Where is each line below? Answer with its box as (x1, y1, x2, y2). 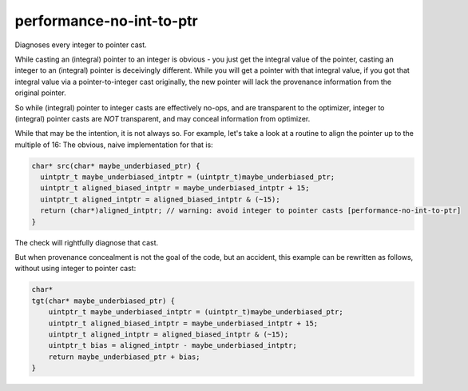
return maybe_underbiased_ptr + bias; (48, 352, 200, 361)
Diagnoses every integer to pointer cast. (14, 40, 147, 50)
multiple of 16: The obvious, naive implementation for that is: (14, 140, 213, 150)
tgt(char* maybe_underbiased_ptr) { (31, 296, 176, 305)
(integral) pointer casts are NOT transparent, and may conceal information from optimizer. (14, 114, 311, 123)
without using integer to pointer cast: (14, 264, 137, 273)
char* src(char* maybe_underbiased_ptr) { (31, 161, 200, 170)
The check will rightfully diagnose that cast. (14, 237, 159, 247)
